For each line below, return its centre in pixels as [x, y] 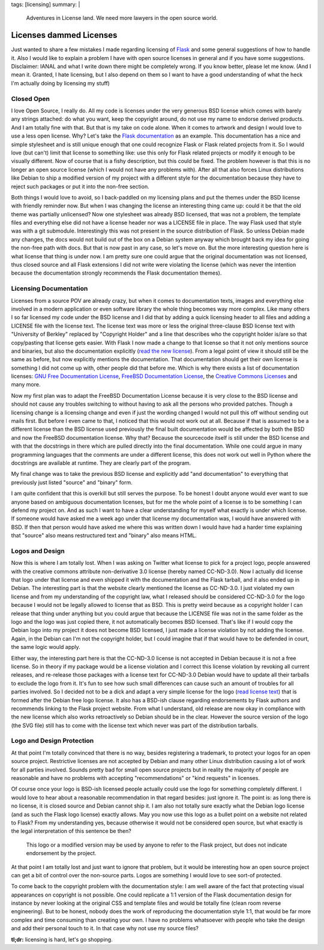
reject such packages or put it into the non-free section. [80, 186]
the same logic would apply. [46, 647]
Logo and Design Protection [52, 741]
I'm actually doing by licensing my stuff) [61, 83]
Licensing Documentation [49, 288]
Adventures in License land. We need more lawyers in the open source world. [122, 18]
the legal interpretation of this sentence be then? [71, 831]
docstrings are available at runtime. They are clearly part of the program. [101, 463]
